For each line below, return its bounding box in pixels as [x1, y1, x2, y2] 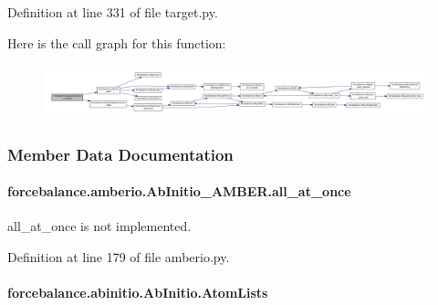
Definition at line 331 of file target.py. [7, 3, 218, 21]
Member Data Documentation [7, 142, 234, 165]
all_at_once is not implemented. [7, 216, 192, 236]
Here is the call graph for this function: [7, 33, 226, 52]
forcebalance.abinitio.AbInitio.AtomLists [7, 283, 268, 301]
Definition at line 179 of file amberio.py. [7, 247, 230, 266]
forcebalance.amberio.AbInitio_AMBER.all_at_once [7, 182, 351, 201]
